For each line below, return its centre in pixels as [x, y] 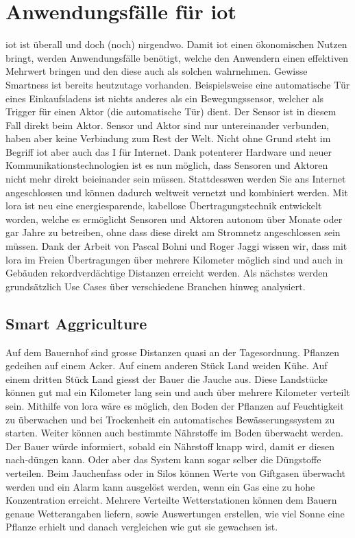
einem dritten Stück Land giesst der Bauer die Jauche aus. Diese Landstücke [167, 378]
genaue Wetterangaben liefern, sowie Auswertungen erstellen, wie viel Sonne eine [175, 513]
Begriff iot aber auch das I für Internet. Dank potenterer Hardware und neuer [169, 151]
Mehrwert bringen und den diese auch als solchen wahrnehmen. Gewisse [157, 71]
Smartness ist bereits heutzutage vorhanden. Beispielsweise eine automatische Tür [178, 84]
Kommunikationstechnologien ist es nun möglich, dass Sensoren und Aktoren [167, 165]
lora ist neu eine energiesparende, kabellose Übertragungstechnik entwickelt [164, 206]
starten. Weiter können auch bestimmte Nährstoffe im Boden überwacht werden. [174, 433]
